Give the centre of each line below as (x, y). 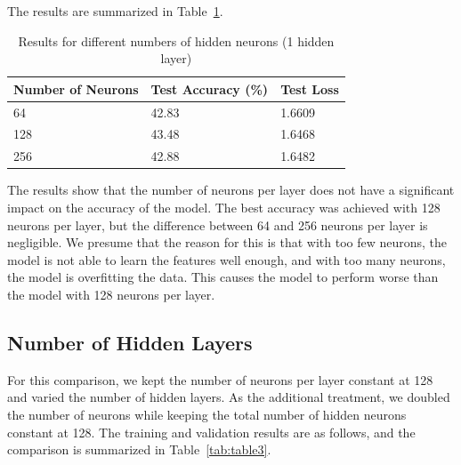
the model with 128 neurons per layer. (111, 294)
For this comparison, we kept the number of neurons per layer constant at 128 (220, 379)
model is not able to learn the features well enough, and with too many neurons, (226, 259)
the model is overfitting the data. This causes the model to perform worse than (223, 277)
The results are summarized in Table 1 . (115, 11)
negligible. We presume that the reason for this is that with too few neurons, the (227, 242)
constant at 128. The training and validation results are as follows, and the (211, 432)
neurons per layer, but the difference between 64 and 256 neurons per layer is (218, 224)
